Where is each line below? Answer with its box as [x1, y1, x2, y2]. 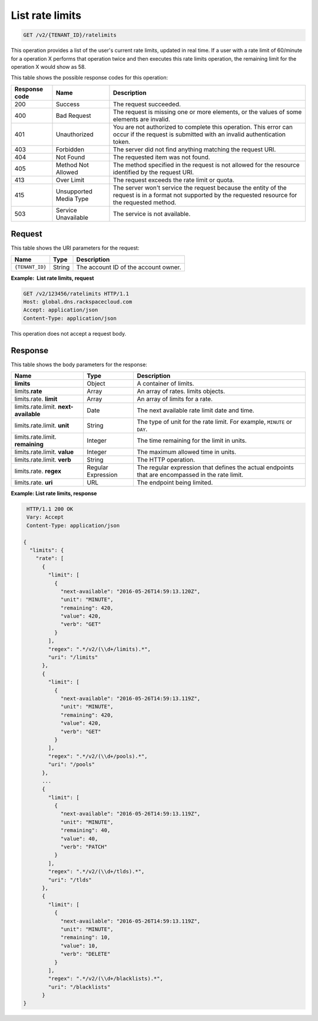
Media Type [55, 194, 89, 203]
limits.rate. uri [14, 479, 53, 487]
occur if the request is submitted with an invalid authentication [112, 130, 286, 138]
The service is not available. [112, 210, 191, 218]
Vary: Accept [26, 514, 64, 521]
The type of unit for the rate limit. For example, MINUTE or [137, 418, 293, 426]
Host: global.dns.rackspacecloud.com [23, 298, 132, 305]
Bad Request [55, 111, 91, 120]
